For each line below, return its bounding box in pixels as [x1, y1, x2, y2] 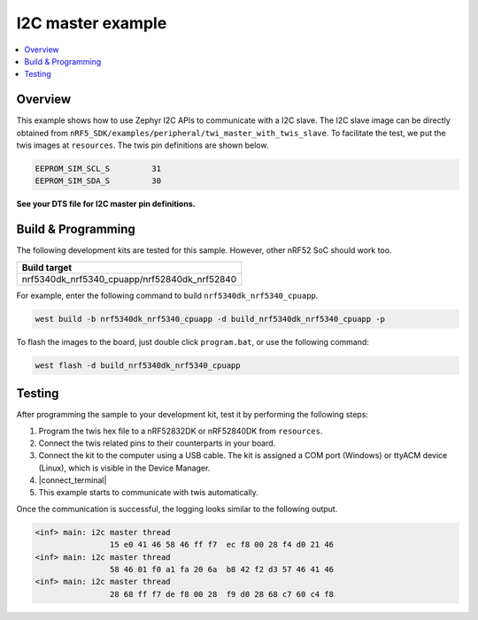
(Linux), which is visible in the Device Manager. [38, 463, 211, 473]
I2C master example [16, 13, 167, 33]
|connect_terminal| [38, 475, 107, 486]
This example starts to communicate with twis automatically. [38, 487, 258, 498]
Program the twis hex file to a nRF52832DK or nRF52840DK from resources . [38, 425, 323, 436]
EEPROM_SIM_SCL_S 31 [35, 164, 162, 173]
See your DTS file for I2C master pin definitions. [16, 199, 196, 210]
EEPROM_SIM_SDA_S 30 [35, 176, 162, 186]
